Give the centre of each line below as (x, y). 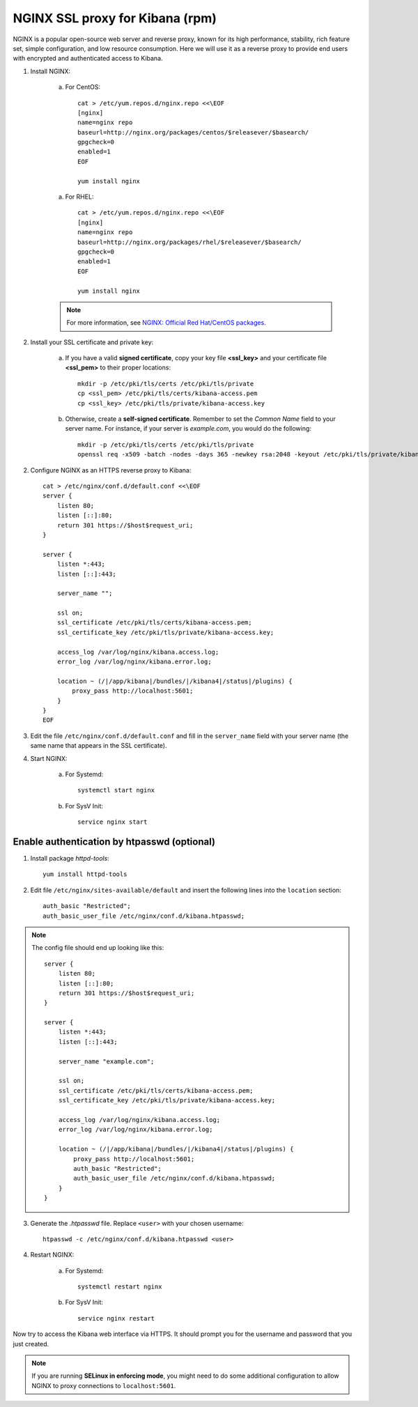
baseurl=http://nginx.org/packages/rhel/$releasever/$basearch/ (190, 242)
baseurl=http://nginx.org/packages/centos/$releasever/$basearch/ (193, 132)
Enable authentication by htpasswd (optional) (114, 841)
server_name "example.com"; (106, 1061)
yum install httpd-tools (85, 874)
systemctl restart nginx (120, 1287)
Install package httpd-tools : (70, 859)
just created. (31, 1344)
